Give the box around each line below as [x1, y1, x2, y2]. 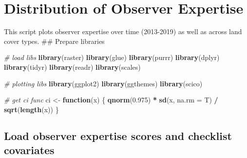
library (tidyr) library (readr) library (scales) [4, 61, 141, 72]
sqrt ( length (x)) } [4, 104, 59, 114]
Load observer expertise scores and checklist [4, 128, 232, 143]
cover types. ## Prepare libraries [4, 36, 105, 46]
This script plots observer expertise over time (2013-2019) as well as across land [4, 26, 242, 37]
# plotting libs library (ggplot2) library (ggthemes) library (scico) [4, 78, 203, 88]
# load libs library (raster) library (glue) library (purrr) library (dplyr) [4, 52, 220, 62]
